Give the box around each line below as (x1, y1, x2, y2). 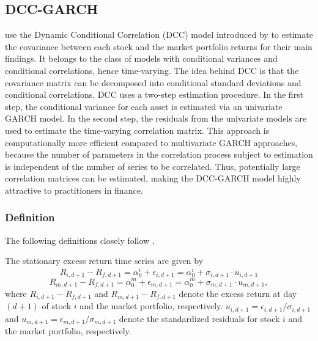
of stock (42, 299, 72, 312)
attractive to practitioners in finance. (5, 183, 143, 196)
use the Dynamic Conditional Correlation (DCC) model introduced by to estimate (5, 28, 313, 41)
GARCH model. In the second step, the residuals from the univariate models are (5, 112, 307, 125)
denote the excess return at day (179, 287, 297, 299)
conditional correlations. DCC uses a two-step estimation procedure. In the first (5, 88, 304, 101)
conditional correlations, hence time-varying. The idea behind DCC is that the (5, 64, 299, 76)
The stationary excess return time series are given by (5, 254, 204, 267)
